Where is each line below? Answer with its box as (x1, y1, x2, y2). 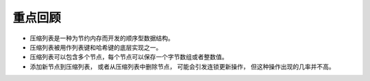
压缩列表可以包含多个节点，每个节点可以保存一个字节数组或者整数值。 (29, 53, 228, 61)
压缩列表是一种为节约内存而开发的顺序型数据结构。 (29, 34, 174, 42)
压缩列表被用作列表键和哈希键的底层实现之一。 (29, 43, 162, 51)
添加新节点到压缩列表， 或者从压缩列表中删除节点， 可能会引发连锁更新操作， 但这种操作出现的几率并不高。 (29, 62, 335, 71)
